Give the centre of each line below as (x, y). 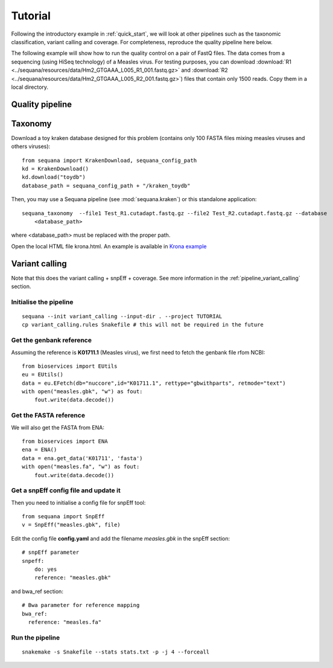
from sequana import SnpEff (63, 517)
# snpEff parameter (51, 552)
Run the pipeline (36, 637)
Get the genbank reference (51, 340)
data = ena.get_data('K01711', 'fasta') (82, 458)
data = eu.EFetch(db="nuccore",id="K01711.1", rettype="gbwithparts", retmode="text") (154, 383)
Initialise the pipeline (42, 302)
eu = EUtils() (43, 375)
